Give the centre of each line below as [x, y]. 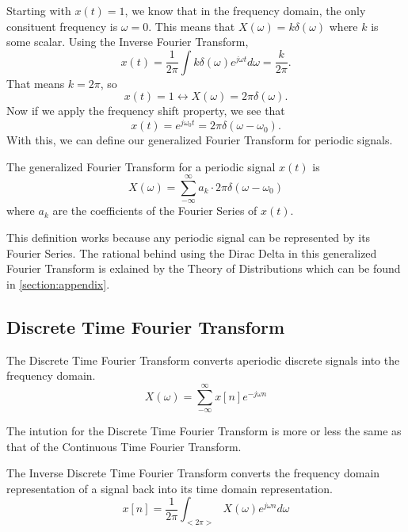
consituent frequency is [62, 26]
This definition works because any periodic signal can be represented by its [189, 237]
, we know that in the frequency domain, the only [245, 10]
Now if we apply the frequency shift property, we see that [146, 111]
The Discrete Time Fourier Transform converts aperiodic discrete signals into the [203, 360]
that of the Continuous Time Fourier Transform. [124, 446]
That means [36, 83]
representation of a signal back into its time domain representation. [170, 488]
